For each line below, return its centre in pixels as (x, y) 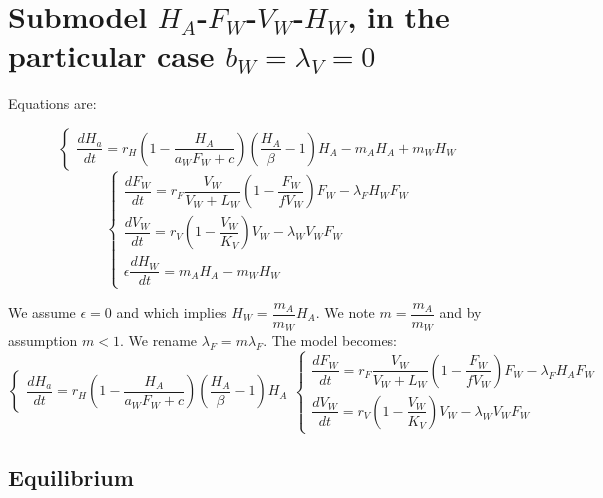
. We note (345, 312)
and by (460, 312)
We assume (42, 312)
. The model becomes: (330, 340)
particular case (111, 55)
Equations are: (52, 103)
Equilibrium (71, 476)
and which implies (171, 312)
